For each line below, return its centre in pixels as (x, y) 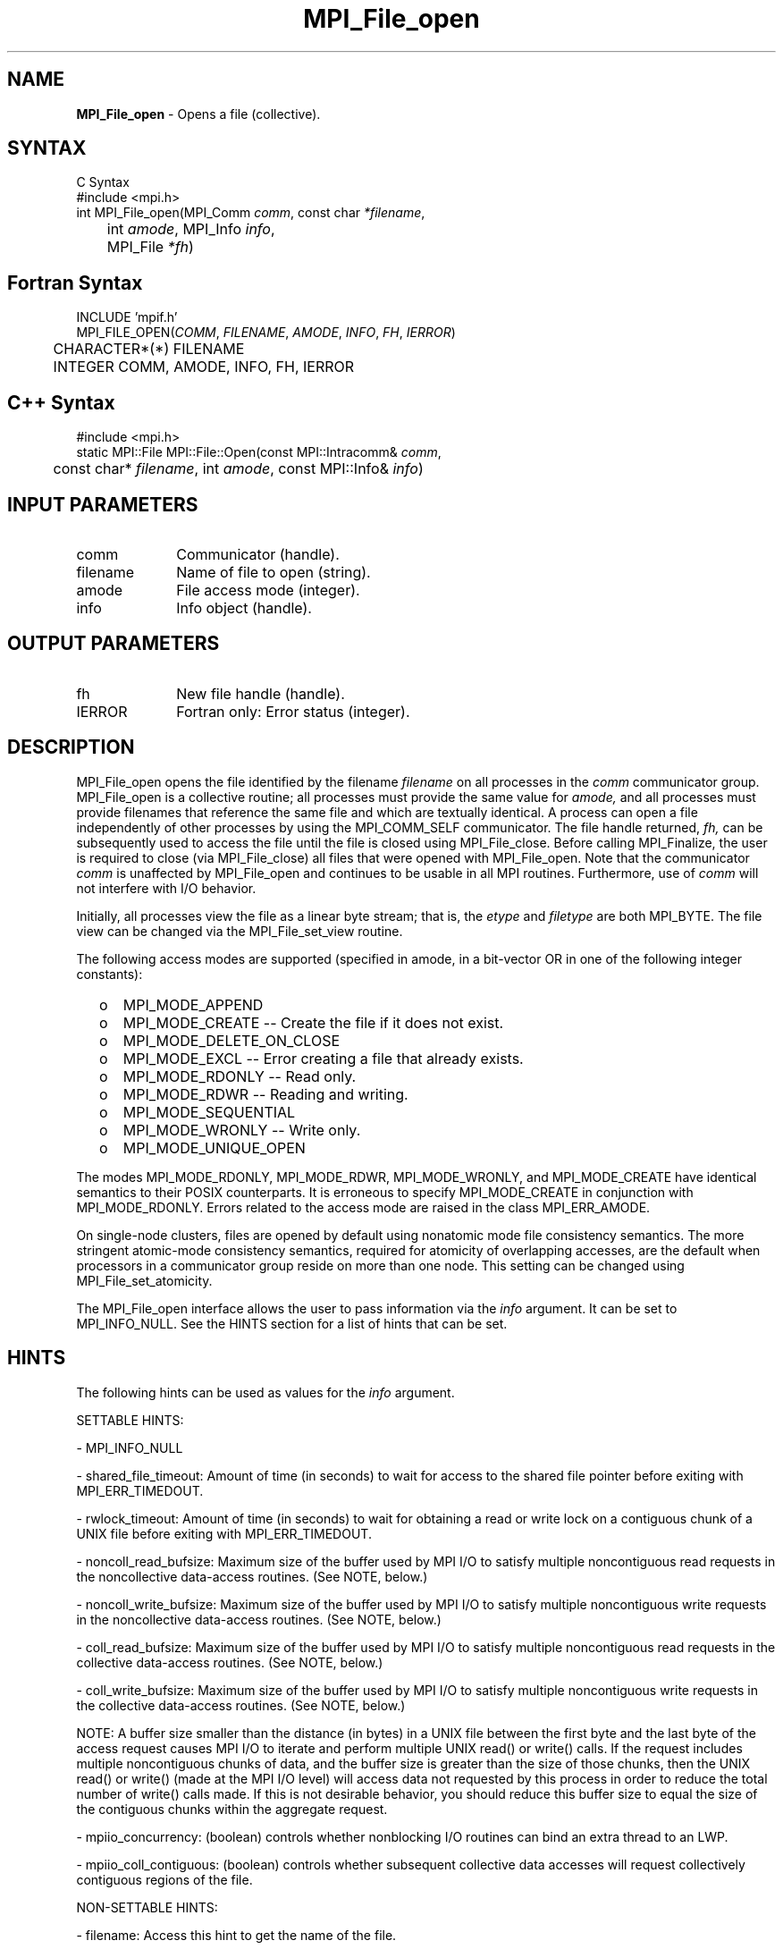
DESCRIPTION (71, 747)
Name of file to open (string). (274, 572)
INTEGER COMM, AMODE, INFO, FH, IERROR (204, 367)
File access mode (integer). (268, 590)
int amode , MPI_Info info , (191, 229)
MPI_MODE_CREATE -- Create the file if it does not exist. (313, 1022)
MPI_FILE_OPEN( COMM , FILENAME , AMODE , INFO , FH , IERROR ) (266, 333)
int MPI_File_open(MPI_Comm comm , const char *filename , (251, 213)
